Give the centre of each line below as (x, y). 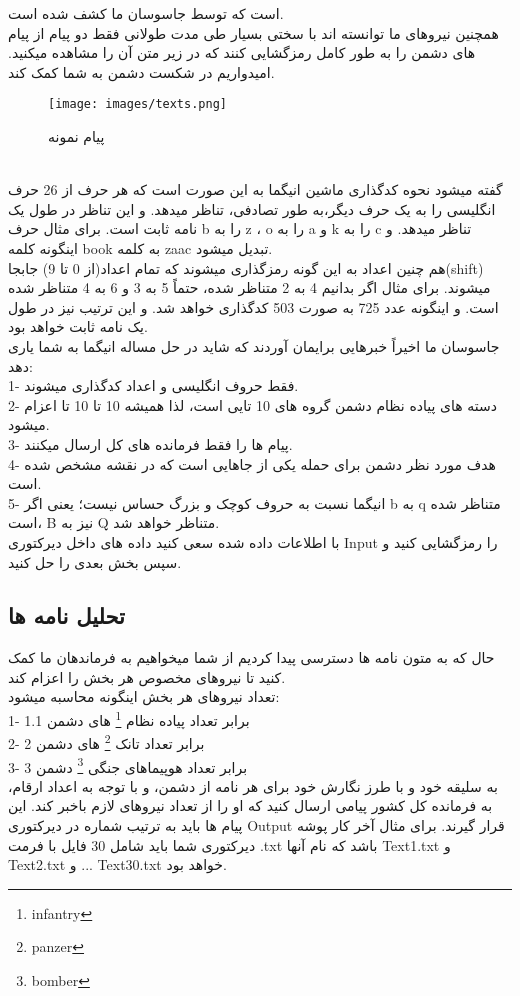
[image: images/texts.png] (137, 104)
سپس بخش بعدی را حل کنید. (95, 561)
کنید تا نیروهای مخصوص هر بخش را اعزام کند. (147, 676)
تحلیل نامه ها (66, 615)
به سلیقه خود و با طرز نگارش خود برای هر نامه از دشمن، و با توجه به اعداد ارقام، (253, 785)
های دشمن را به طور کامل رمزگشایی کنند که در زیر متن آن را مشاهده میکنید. (242, 52)
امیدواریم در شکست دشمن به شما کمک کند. (141, 71)
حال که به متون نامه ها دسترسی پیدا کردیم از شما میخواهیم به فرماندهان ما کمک (251, 657)
